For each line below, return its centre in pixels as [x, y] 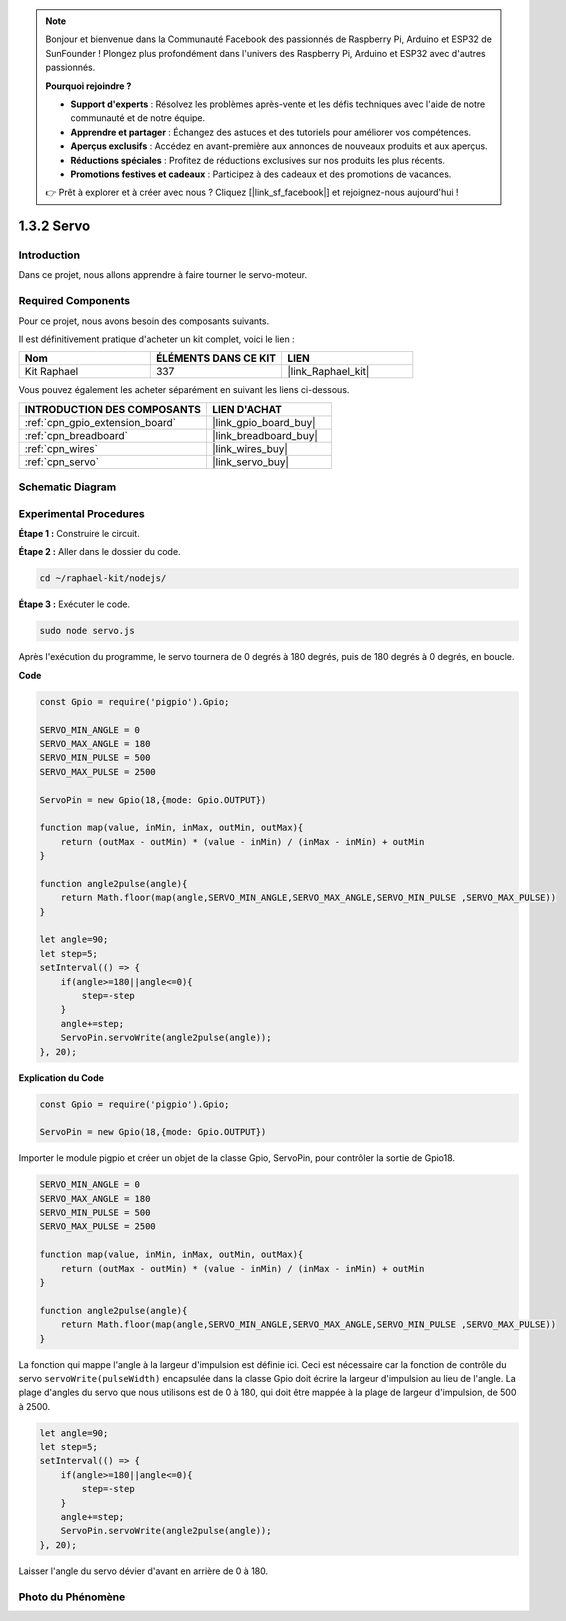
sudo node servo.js [87, 631]
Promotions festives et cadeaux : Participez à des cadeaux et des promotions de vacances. [261, 174]
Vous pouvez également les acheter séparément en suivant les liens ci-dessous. [184, 390]
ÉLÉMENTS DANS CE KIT [216, 358]
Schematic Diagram [67, 487]
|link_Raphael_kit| [328, 372]
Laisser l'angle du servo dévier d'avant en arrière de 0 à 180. [143, 1571]
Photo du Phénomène [72, 1597]
